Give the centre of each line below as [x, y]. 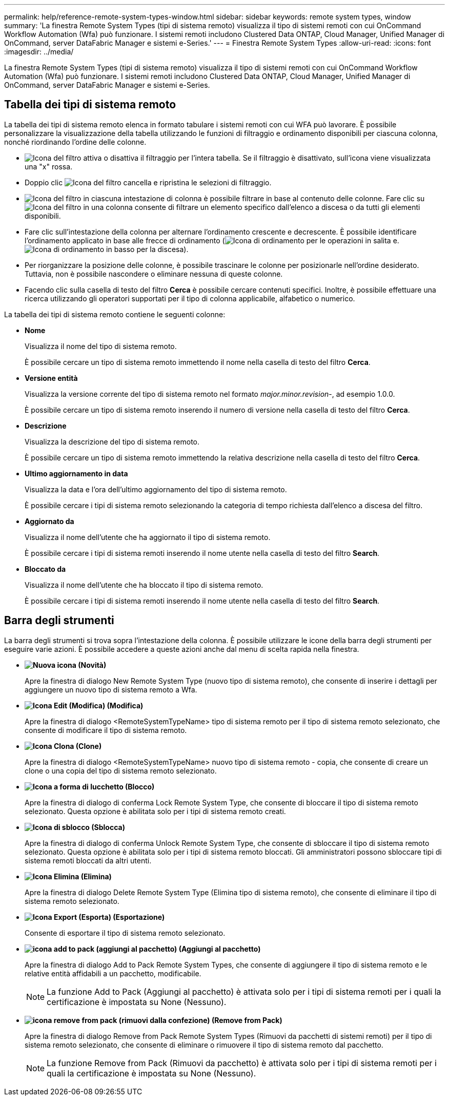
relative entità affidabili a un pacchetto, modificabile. [113, 973]
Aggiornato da [49, 521]
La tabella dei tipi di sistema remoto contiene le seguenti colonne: [115, 314]
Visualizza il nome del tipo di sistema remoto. [101, 346]
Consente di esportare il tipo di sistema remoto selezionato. [125, 933]
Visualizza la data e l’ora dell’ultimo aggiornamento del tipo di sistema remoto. [156, 489]
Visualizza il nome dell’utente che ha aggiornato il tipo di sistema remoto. [148, 537]
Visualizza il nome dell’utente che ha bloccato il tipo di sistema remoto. [144, 585]
